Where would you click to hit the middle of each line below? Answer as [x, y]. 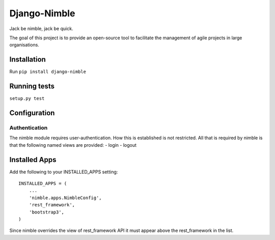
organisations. [24, 45]
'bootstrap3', [47, 212]
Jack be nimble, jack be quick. [41, 29]
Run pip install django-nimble [48, 72]
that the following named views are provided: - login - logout [73, 145]
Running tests [32, 86]
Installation [28, 59]
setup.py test [27, 99]
